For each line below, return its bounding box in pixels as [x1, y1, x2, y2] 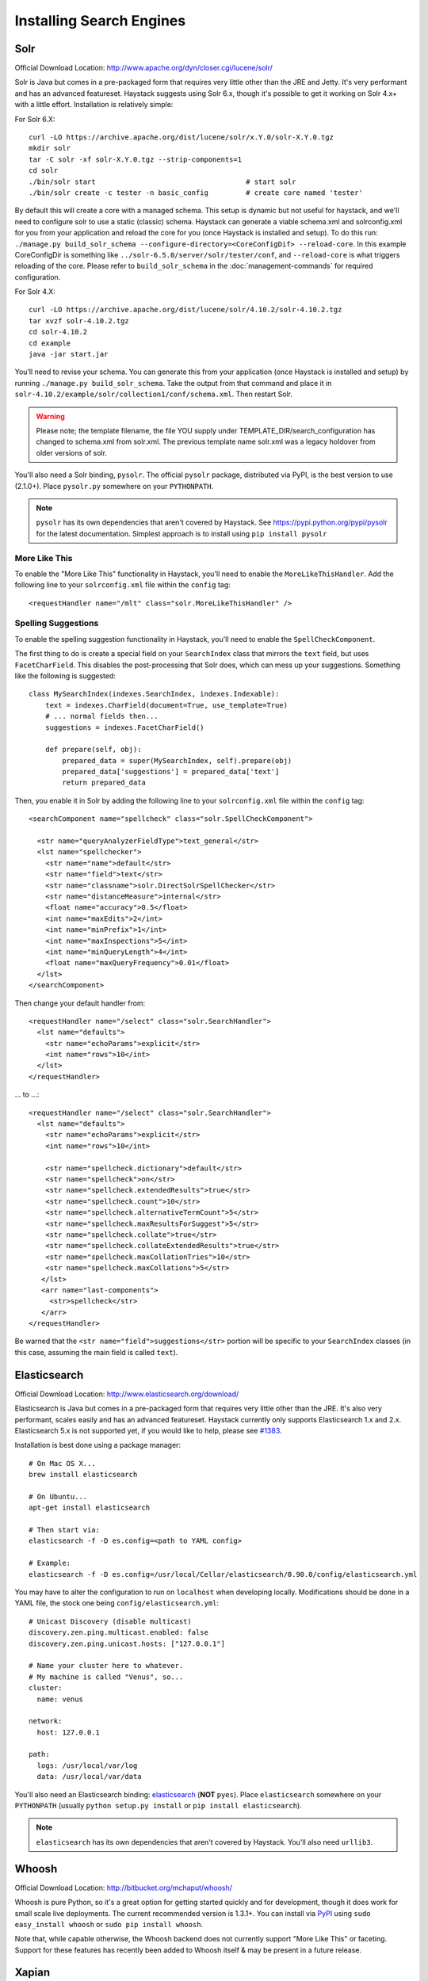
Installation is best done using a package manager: [14, 1441, 182, 1450]
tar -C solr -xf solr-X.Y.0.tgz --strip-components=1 [29, 155, 242, 164]
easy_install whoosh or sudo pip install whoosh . [14, 1919, 204, 1929]
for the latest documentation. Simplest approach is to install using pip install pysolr [36, 529, 327, 538]
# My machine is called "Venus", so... [29, 1672, 184, 1681]
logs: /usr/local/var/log [36, 1761, 138, 1770]
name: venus [36, 1694, 83, 1704]
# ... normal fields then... [44, 712, 159, 721]
